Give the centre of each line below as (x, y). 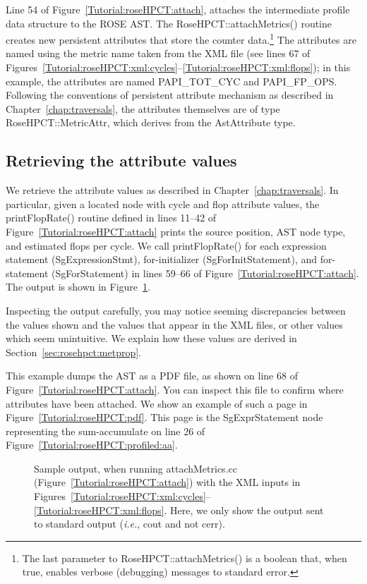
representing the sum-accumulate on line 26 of (106, 431)
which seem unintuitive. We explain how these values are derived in (151, 338)
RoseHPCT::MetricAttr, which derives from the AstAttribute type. (151, 122)
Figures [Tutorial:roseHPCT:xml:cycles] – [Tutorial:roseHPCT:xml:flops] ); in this (178, 67)
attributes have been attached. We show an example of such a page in (157, 403)
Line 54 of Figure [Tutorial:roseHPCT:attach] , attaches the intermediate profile (178, 9)
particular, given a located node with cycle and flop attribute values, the (163, 203)
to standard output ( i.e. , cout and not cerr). (130, 524)
